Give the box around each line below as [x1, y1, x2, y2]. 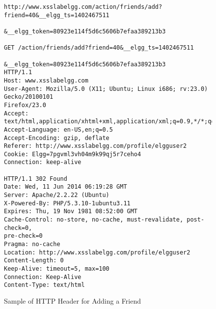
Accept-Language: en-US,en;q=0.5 [4, 126, 113, 133]
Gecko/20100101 [4, 93, 54, 101]
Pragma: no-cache [4, 241, 60, 248]
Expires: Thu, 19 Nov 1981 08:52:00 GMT [4, 208, 138, 215]
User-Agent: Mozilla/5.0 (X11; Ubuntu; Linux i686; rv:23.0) [4, 85, 208, 92]
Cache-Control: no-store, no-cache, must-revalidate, [4, 216, 184, 224]
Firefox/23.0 [4, 101, 46, 109]
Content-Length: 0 [4, 257, 64, 264]
